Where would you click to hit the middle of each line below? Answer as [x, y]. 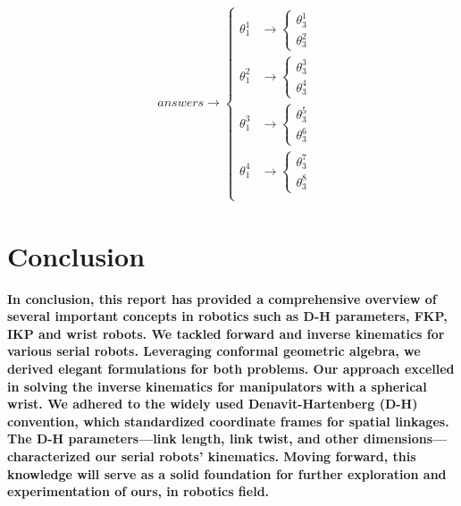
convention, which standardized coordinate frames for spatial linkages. [228, 421]
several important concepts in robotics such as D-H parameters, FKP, [227, 316]
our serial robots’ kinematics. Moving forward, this [256, 456]
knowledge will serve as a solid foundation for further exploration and [227, 473]
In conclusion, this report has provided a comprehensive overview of [222, 298]
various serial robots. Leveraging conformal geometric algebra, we [214, 351]
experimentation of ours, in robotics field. [138, 491]
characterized [49, 456]
